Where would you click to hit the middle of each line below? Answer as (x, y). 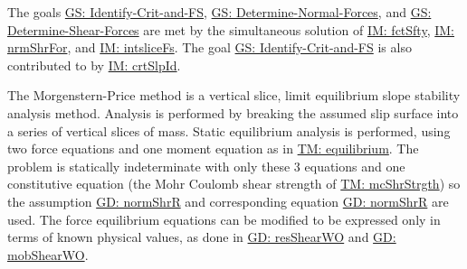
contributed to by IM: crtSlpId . (94, 65)
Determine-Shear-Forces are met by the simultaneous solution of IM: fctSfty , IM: (231, 29)
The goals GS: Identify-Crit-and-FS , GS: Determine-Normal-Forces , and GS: (219, 12)
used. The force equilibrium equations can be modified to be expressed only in (224, 219)
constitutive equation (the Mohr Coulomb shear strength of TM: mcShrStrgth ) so (234, 184)
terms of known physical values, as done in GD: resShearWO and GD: (202, 237)
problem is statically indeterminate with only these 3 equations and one (206, 166)
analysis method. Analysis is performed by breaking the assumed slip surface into (233, 112)
